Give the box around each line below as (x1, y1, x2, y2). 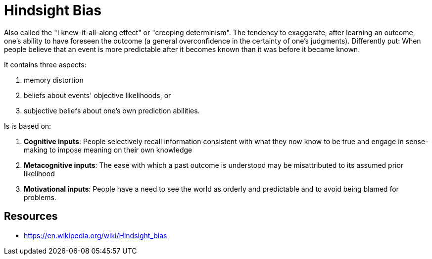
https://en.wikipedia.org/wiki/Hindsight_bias (24, 231, 167, 240)
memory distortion (24, 75, 84, 84)
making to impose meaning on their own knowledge (24, 145, 192, 154)
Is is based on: (4, 121, 51, 130)
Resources (4, 210, 58, 223)
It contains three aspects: (4, 60, 87, 69)
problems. (24, 193, 56, 202)
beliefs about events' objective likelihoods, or (24, 91, 171, 100)
